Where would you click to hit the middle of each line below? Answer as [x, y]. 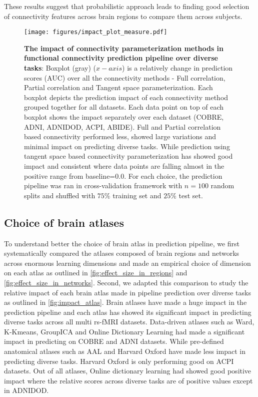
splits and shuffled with [60, 195]
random [222, 185]
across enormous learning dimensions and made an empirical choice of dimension [127, 263]
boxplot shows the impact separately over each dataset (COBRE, [124, 117]
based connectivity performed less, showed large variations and [120, 136]
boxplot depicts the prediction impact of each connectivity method [126, 97]
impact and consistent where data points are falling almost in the [124, 165]
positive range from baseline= [70, 175]
